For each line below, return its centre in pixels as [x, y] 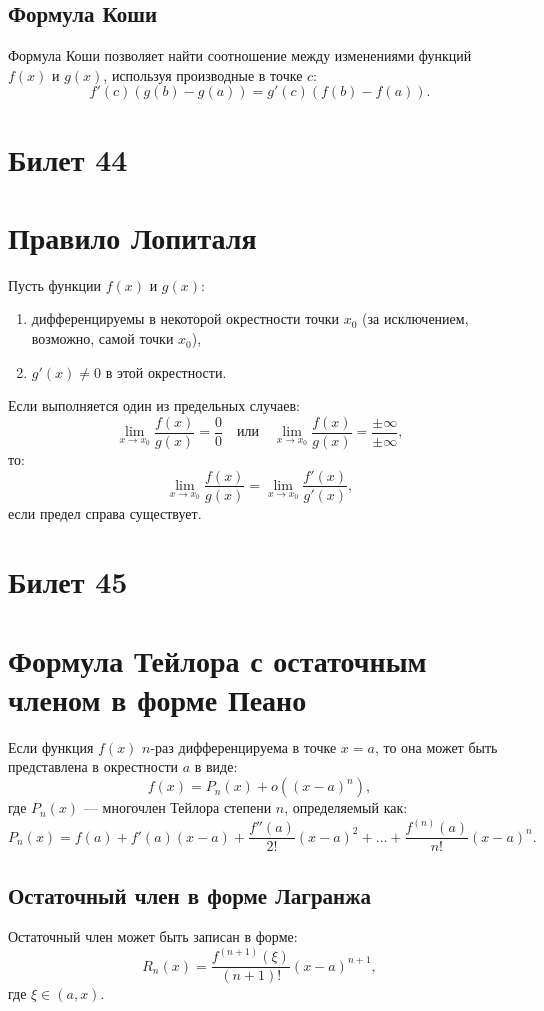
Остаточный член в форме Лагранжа [189, 894]
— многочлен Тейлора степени [177, 807]
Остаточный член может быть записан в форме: [153, 936]
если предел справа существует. [105, 512]
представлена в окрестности [93, 766]
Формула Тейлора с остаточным [217, 659]
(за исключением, [415, 318]
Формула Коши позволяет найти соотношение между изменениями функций [240, 55]
